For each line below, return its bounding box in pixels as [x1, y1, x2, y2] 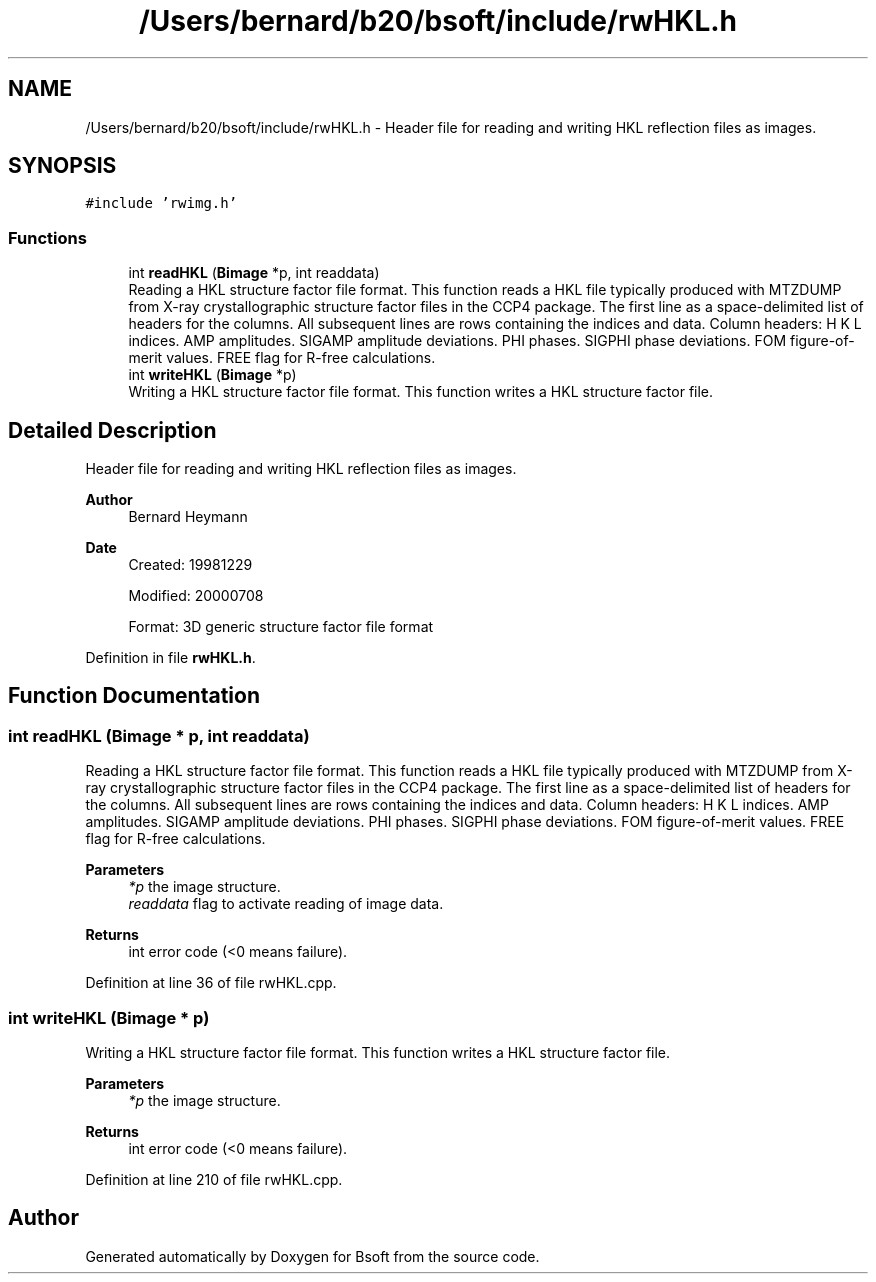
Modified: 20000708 [128, 587, 264, 605]
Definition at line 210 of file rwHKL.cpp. [85, 1171, 343, 1188]
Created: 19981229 [128, 556, 253, 574]
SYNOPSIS [8, 153, 117, 179]
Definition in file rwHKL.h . [85, 649, 256, 667]
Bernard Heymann [128, 508, 248, 526]
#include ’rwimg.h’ [85, 195, 238, 212]
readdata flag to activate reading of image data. [128, 895, 444, 913]
